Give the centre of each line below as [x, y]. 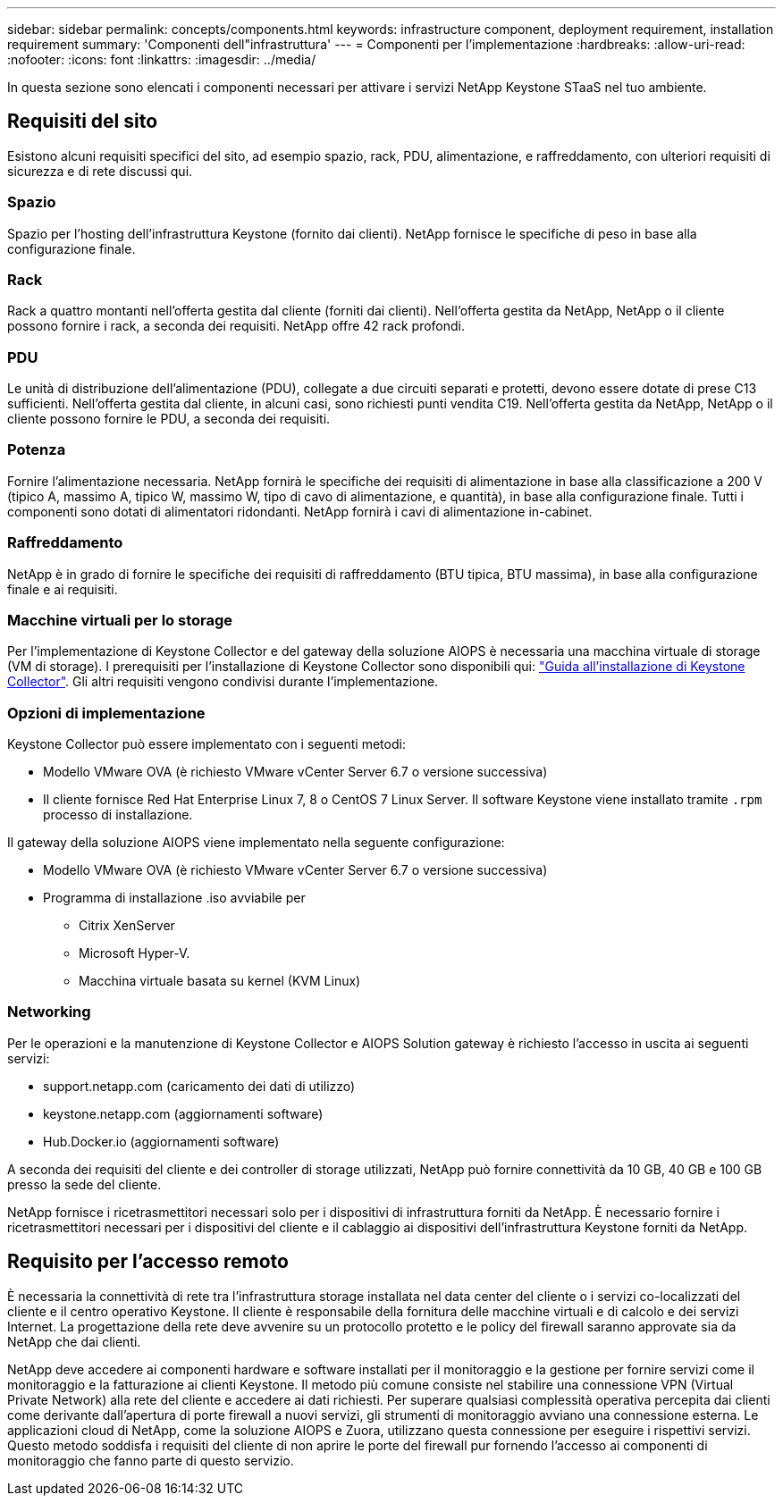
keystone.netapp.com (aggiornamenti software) [183, 1113]
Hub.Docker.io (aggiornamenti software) [161, 1141]
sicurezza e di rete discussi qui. [100, 171]
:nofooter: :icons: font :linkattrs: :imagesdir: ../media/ [162, 59]
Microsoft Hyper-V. [135, 953]
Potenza [37, 450]
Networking [49, 1012]
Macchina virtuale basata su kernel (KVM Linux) [220, 981]
